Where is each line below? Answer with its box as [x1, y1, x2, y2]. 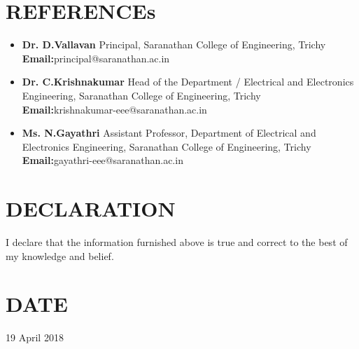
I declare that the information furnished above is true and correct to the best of [6, 235, 348, 249]
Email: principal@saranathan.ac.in [22, 50, 170, 65]
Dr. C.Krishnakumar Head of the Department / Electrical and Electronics [22, 74, 354, 89]
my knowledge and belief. [6, 248, 114, 263]
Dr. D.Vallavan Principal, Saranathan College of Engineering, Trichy [22, 37, 326, 52]
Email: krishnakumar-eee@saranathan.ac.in [22, 102, 207, 116]
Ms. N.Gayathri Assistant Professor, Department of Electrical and [22, 125, 316, 140]
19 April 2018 [6, 330, 64, 345]
